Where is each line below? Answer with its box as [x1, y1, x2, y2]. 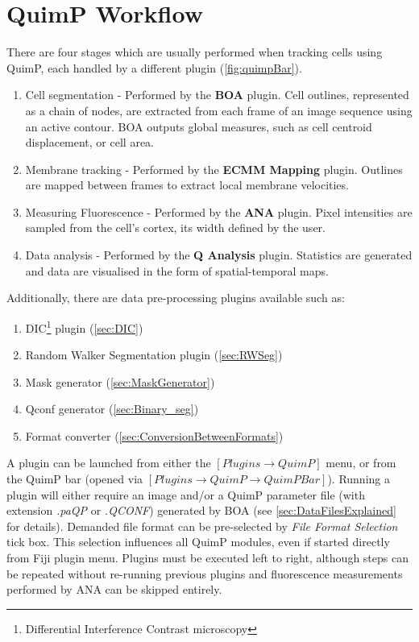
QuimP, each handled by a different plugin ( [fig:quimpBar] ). [6, 59, 302, 76]
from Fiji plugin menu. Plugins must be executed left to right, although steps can [6, 549, 409, 566]
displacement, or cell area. [25, 134, 154, 151]
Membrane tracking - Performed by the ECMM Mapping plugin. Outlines [25, 160, 403, 177]
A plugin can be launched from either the [6, 454, 211, 471]
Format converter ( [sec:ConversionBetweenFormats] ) [25, 427, 284, 444]
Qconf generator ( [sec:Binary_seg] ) [25, 400, 199, 417]
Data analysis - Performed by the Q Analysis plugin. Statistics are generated [25, 246, 413, 263]
